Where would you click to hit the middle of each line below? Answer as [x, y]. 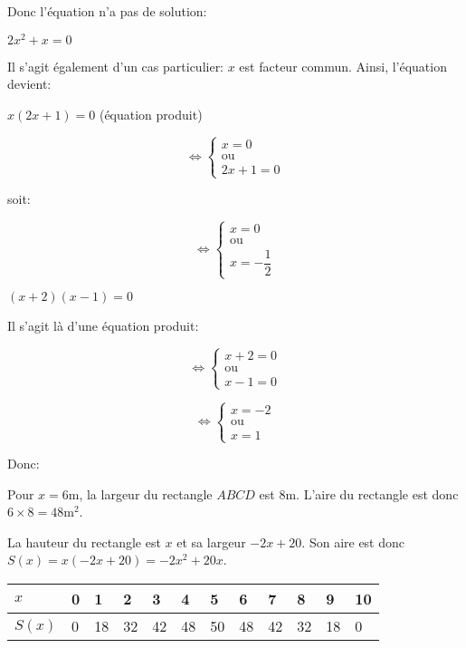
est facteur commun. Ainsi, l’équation [343, 66]
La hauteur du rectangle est [84, 542]
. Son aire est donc [353, 542]
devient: [29, 84]
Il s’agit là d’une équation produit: [103, 326]
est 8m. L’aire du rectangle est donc [359, 493]
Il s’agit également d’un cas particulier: [116, 66]
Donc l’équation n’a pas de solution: [107, 11]
